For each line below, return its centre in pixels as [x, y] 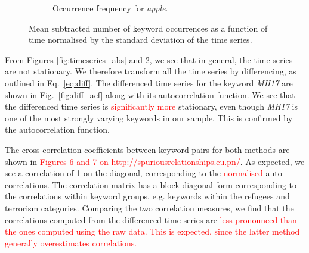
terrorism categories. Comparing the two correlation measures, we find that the [149, 207]
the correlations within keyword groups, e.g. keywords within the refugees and [147, 196]
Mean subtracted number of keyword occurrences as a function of [148, 28]
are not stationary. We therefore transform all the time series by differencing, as [151, 71]
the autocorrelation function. [57, 129]
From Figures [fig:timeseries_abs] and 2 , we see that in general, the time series [149, 59]
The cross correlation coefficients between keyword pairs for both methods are [147, 149]
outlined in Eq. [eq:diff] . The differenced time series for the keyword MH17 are [149, 82]
